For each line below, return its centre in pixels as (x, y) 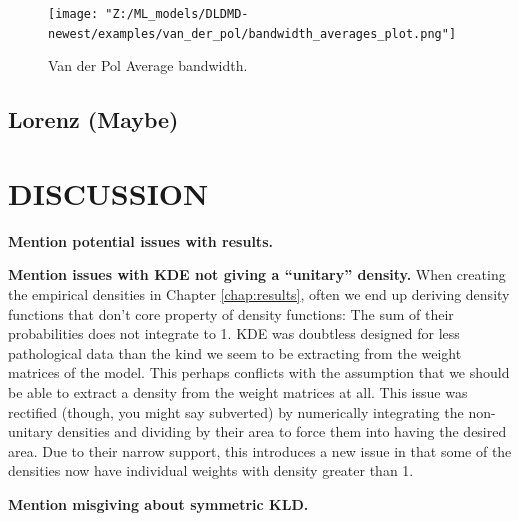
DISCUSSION (108, 192)
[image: (73, 14)
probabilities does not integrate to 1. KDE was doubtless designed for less (234, 333)
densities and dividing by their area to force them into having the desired (282, 431)
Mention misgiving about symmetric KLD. (158, 503)
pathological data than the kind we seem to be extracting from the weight (235, 352)
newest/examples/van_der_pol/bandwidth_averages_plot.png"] (252, 33)
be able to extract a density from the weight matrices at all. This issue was (238, 391)
